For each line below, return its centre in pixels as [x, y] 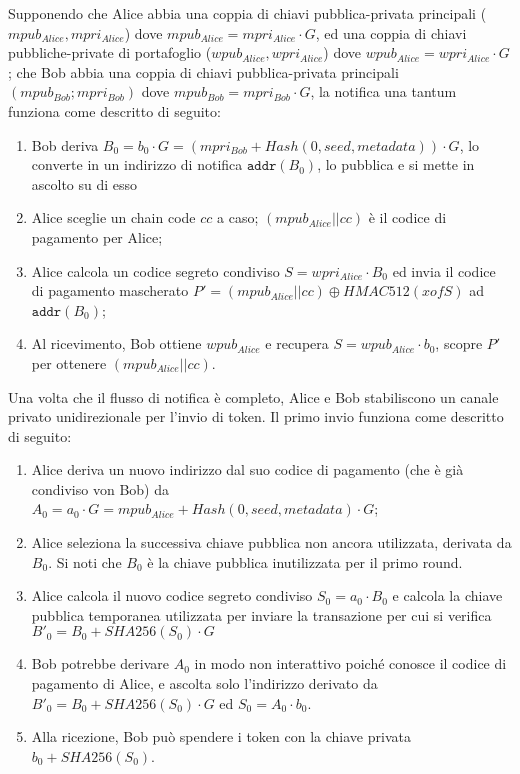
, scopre [459, 343]
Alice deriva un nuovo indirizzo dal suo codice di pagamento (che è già [247, 469]
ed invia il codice [444, 270]
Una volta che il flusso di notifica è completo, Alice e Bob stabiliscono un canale [253, 396]
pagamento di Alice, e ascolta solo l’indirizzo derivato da [204, 683]
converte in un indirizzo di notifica [137, 164]
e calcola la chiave [447, 595]
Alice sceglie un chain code [113, 217]
